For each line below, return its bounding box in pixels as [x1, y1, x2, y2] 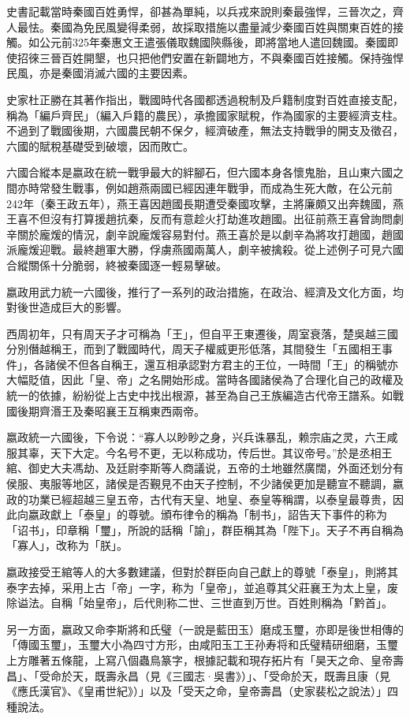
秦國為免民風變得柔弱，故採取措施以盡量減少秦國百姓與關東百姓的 [50, 18, 393, 35]
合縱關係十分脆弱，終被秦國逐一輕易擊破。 [6, 256, 227, 273]
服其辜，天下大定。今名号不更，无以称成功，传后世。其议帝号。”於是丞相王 [6, 444, 393, 460]
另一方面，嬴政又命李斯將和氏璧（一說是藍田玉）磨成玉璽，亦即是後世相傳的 [6, 620, 404, 637]
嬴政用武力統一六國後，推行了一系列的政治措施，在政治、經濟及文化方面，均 [6, 283, 404, 300]
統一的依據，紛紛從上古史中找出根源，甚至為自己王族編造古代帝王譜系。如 [6, 387, 393, 404]
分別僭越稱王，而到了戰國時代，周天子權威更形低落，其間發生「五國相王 [6, 341, 382, 357]
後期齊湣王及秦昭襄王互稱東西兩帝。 [17, 402, 205, 419]
